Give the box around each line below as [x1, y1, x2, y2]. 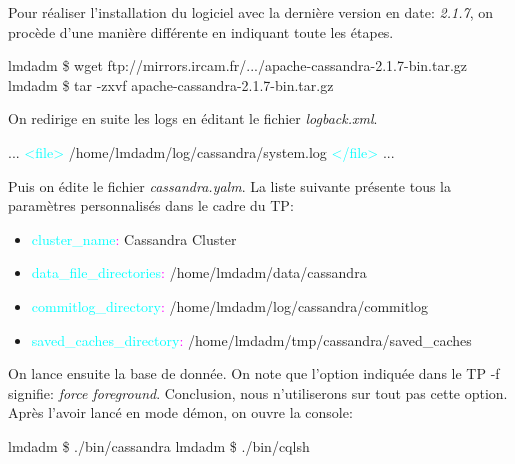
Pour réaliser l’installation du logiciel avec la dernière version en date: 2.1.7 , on [8, 2, 493, 22]
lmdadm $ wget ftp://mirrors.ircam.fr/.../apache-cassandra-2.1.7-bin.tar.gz [8, 55, 468, 76]
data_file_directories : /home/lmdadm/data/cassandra [31, 262, 367, 283]
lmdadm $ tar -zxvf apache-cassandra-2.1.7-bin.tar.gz [8, 74, 334, 95]
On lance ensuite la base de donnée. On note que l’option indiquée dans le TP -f [8, 363, 500, 384]
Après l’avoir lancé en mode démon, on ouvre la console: [8, 402, 353, 423]
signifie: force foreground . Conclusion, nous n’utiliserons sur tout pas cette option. [8, 382, 508, 403]
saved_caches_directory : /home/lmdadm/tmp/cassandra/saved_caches [31, 329, 472, 350]
